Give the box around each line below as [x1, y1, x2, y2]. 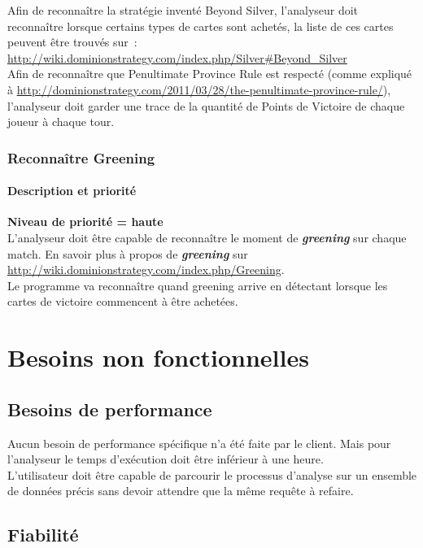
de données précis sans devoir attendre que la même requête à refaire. [7, 482, 354, 499]
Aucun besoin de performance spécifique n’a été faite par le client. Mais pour [7, 434, 391, 451]
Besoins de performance [7, 396, 212, 421]
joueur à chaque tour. [7, 113, 115, 130]
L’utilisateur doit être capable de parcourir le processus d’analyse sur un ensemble [7, 466, 417, 483]
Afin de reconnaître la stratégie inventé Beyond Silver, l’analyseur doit [7, 2, 359, 18]
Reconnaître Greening [7, 147, 155, 167]
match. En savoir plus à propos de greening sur [7, 245, 248, 262]
